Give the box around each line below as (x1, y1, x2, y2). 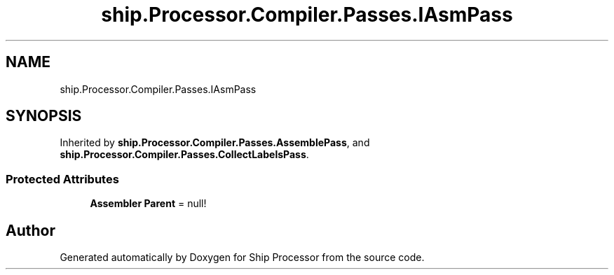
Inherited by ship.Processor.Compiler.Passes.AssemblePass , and (60, 136, 370, 149)
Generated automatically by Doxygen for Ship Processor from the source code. (60, 251, 425, 264)
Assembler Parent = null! (90, 197, 207, 210)
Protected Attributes (6, 171, 119, 186)
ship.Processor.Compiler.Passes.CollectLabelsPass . (60, 148, 309, 161)
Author (6, 221, 55, 239)
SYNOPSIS (6, 107, 82, 125)
